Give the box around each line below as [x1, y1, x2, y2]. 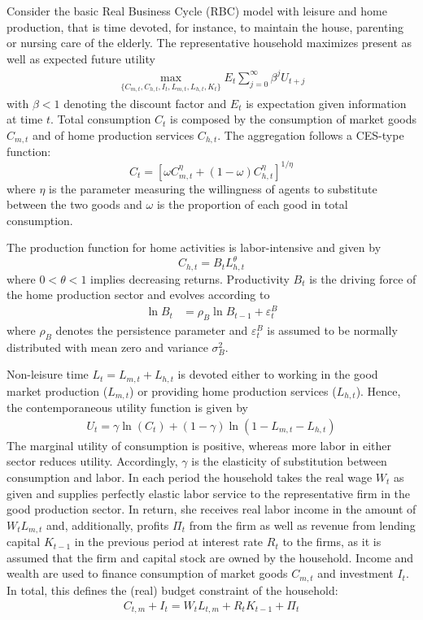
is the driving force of [309, 270, 416, 287]
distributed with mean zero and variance [7, 338, 208, 355]
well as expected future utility [7, 50, 155, 67]
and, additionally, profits [46, 516, 169, 533]
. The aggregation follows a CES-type [217, 126, 404, 143]
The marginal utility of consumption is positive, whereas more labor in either [7, 436, 392, 453]
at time [7, 111, 43, 128]
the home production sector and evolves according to [7, 286, 270, 303]
